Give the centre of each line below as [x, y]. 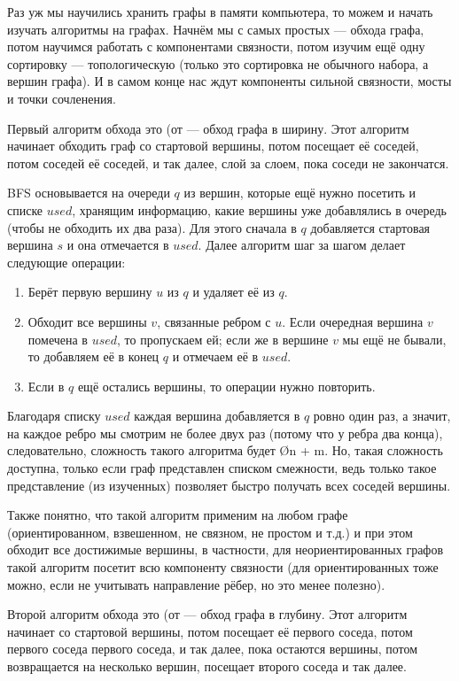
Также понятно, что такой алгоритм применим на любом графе [178, 515]
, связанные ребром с [214, 321]
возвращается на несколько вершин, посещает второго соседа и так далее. [207, 666]
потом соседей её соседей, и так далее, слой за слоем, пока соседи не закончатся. [228, 163]
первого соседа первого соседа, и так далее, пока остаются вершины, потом [213, 649]
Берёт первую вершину [90, 292]
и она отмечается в [118, 245]
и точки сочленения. [62, 98]
